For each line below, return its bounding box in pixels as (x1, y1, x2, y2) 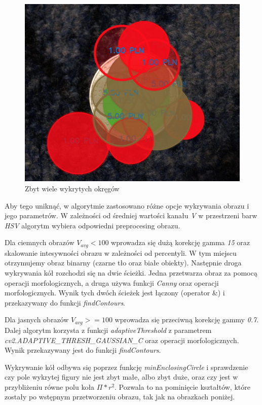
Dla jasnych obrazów (5, 314, 69, 325)
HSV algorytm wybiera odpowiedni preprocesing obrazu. (5, 220, 180, 230)
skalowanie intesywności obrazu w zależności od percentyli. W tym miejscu (5, 247, 237, 258)
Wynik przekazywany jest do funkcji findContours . (5, 345, 161, 355)
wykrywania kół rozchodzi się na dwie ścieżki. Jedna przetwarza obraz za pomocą (5, 267, 257, 278)
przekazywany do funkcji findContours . (5, 297, 126, 308)
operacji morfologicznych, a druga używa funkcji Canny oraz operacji (5, 277, 219, 288)
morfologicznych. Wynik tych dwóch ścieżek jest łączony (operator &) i (5, 287, 225, 298)
